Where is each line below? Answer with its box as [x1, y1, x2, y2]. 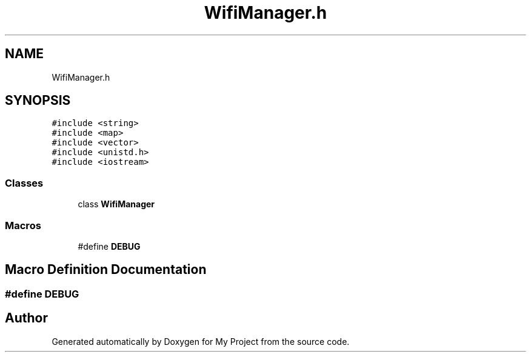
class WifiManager [78, 199, 155, 210]
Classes [5, 176, 44, 189]
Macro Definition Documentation [5, 262, 207, 278]
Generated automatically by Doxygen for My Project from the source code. [52, 336, 350, 347]
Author [5, 310, 48, 326]
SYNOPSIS [5, 93, 71, 108]
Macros [5, 219, 41, 232]
